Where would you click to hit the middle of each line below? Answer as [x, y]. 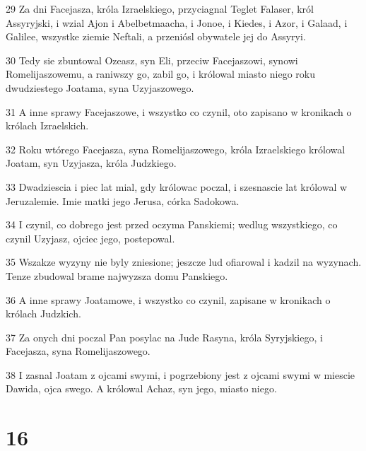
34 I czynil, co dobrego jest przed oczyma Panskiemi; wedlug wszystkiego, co [172, 224]
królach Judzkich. [43, 314]
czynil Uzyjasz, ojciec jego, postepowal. [90, 238]
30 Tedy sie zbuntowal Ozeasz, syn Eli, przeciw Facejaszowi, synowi [152, 60]
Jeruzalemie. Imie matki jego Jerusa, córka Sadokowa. [123, 200]
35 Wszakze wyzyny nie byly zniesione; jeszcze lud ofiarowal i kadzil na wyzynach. [184, 262]
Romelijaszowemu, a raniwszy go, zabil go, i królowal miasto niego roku [161, 74]
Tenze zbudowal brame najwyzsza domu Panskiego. [117, 275]
